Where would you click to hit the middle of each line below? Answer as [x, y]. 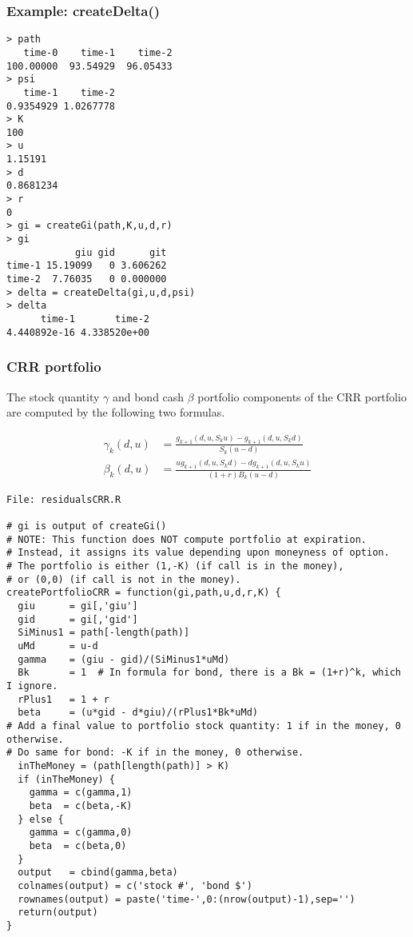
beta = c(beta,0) [78, 845]
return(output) [58, 913]
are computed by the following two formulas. [116, 412]
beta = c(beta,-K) [81, 805]
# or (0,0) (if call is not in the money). [124, 579]
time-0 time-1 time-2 [98, 52]
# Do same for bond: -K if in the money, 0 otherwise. [155, 753]
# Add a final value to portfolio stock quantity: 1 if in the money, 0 [204, 726]
